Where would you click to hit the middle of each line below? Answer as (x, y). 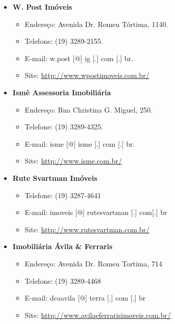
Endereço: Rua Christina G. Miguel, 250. (89, 109)
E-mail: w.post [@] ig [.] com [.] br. (79, 58)
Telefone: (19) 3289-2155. (64, 41)
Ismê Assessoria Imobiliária (62, 92)
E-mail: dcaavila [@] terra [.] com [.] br (85, 298)
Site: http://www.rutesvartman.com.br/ (87, 229)
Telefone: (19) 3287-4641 (63, 195)
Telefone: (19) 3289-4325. (64, 127)
